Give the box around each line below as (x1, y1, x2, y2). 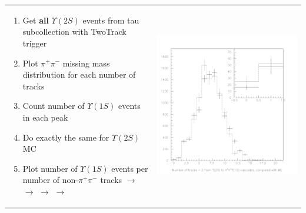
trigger (22, 36, 47, 49)
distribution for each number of (22, 68, 136, 81)
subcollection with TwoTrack (22, 25, 127, 38)
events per (111, 162, 148, 174)
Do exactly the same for (22, 131, 109, 143)
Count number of (22, 99, 85, 112)
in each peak (22, 111, 68, 123)
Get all (22, 14, 49, 26)
